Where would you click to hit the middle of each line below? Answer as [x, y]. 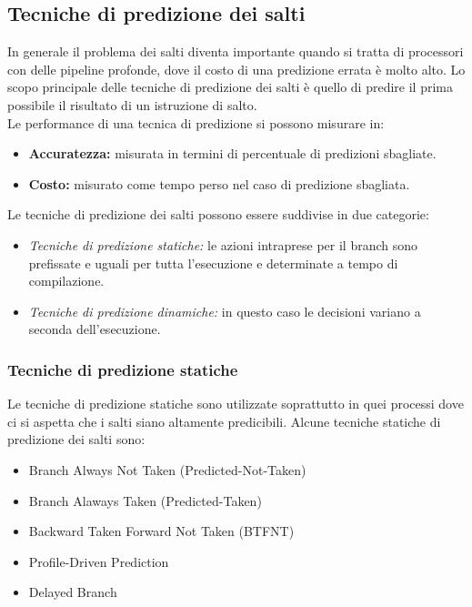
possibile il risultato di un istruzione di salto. [132, 104]
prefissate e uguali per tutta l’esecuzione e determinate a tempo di [213, 263]
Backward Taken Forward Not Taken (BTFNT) [161, 531]
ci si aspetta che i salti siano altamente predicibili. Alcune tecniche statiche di [224, 421]
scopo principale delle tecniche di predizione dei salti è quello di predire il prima [230, 87]
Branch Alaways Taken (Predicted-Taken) [145, 500]
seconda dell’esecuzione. [95, 329]
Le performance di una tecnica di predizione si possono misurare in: [196, 122]
